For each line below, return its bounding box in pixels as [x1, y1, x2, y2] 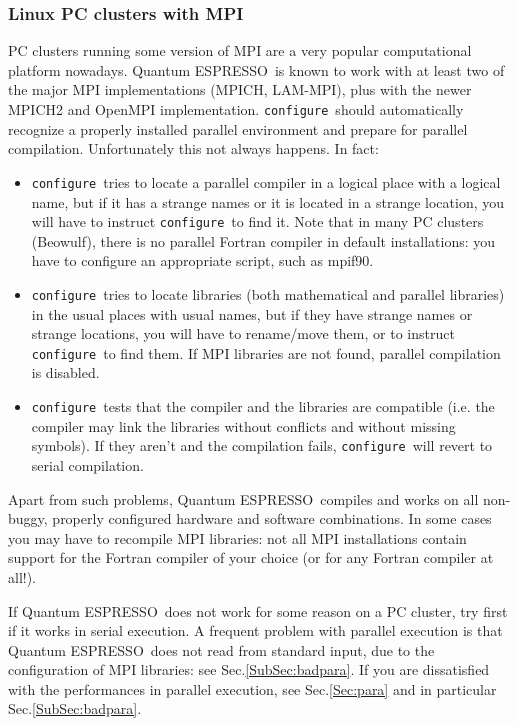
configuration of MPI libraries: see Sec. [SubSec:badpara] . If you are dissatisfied [8, 659, 490, 680]
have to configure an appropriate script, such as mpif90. [31, 250, 374, 271]
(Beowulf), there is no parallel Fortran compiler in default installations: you [31, 230, 496, 251]
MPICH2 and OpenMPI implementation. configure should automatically [8, 99, 464, 119]
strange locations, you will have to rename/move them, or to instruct [31, 323, 455, 344]
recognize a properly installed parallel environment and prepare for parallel [8, 118, 468, 139]
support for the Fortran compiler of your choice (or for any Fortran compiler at [8, 547, 494, 568]
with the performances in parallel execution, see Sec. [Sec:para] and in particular [8, 678, 497, 699]
